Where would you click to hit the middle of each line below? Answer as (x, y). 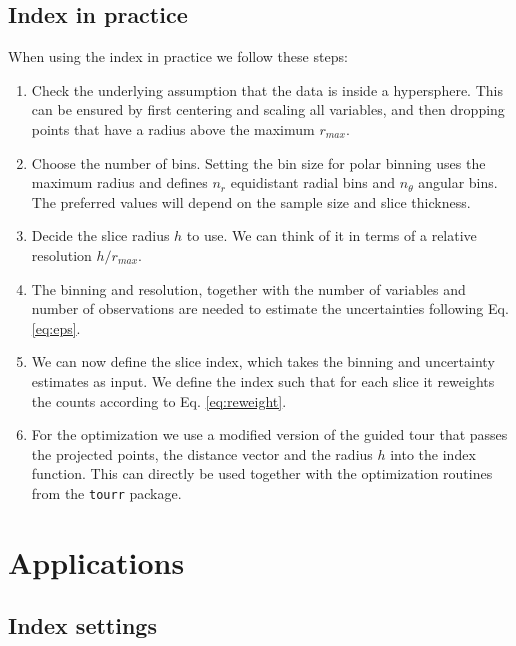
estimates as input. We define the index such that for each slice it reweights (263, 380)
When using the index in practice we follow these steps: (178, 56)
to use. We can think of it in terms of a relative (331, 235)
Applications (96, 561)
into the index (433, 453)
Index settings (82, 625)
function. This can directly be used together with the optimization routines (262, 473)
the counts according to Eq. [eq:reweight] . (159, 400)
